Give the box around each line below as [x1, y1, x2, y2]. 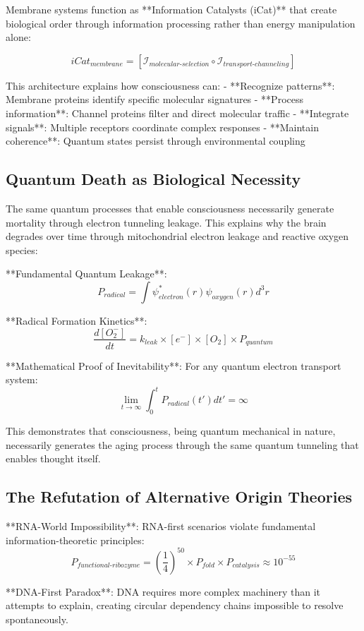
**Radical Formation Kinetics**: [6, 313, 147, 327]
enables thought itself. [6, 451, 101, 466]
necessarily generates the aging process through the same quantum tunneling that [6, 437, 359, 452]
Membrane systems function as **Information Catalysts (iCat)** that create [6, 2, 337, 16]
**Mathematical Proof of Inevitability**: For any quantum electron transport [6, 358, 341, 373]
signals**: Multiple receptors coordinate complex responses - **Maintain [6, 119, 319, 134]
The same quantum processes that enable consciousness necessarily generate [6, 200, 334, 215]
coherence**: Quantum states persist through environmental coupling [6, 133, 305, 148]
